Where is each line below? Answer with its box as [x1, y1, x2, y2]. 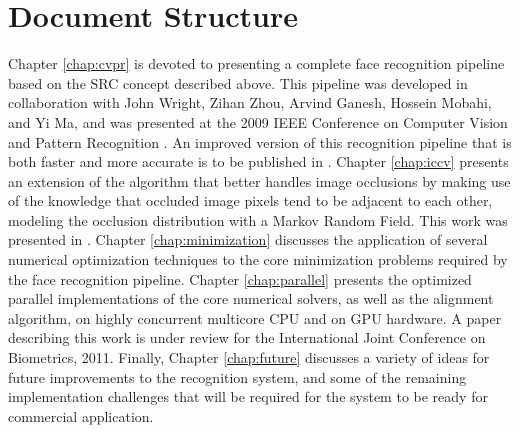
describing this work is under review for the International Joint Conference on [8, 327, 486, 348]
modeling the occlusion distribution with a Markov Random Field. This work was [8, 209, 508, 230]
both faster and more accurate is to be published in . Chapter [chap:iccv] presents [8, 151, 509, 172]
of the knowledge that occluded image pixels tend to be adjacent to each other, [8, 190, 493, 211]
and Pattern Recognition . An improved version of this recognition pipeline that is [8, 131, 512, 152]
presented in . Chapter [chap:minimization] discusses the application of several [8, 229, 488, 250]
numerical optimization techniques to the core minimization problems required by [8, 249, 508, 270]
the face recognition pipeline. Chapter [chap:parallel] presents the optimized [8, 268, 472, 289]
